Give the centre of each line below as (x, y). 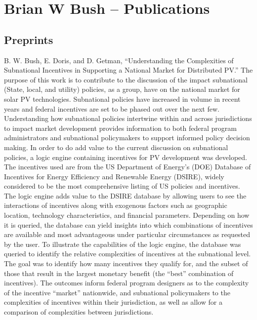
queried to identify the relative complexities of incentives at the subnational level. (128, 254)
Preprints (29, 39)
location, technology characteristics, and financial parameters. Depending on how (127, 215)
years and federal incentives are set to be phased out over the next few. (112, 108)
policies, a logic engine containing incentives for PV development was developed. (126, 157)
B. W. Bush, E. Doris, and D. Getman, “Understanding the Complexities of (119, 60)
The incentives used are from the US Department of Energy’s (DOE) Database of (128, 167)
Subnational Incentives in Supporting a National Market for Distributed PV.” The (128, 70)
